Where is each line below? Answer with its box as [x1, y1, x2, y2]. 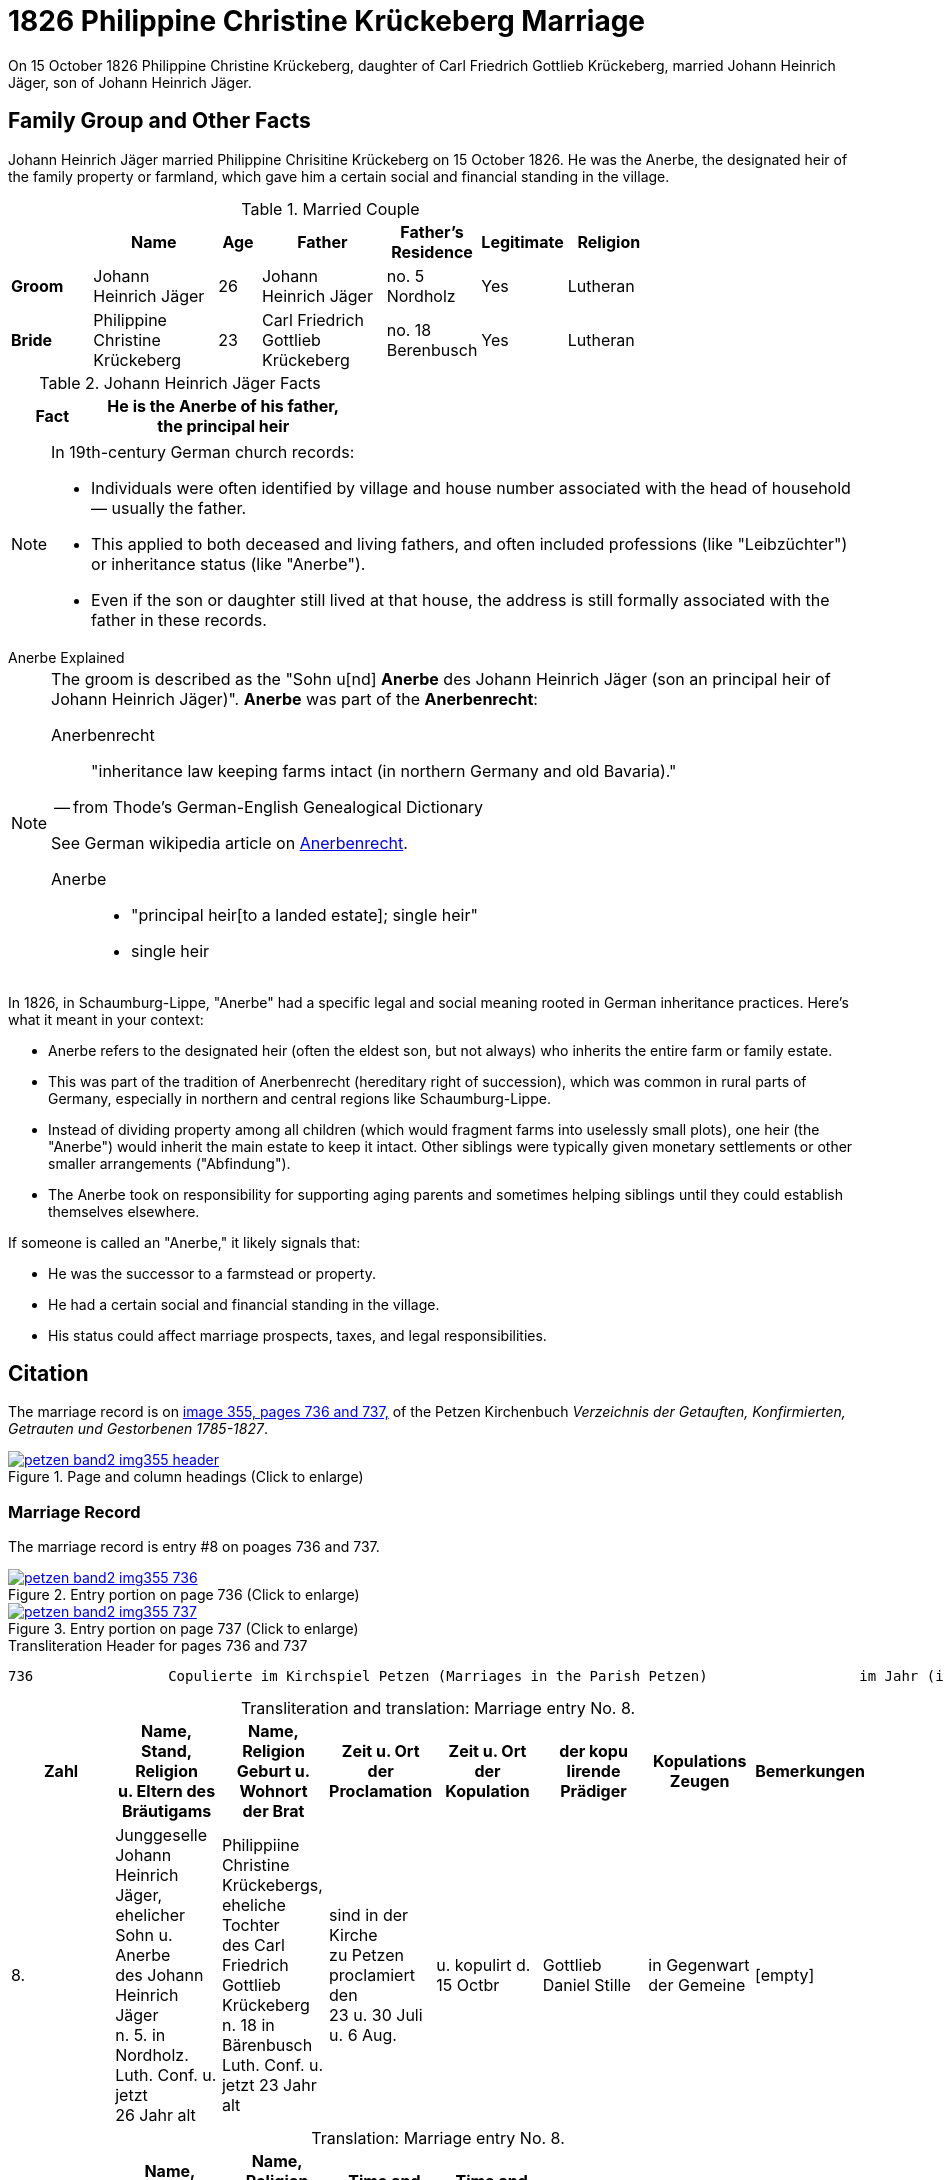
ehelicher [115, 1905, 186, 1926]
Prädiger [560, 1781, 627, 1802]
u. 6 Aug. [329, 2025, 397, 2046]
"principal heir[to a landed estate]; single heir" [131, 904, 478, 925]
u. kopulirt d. [436, 1955, 531, 1976]
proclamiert [329, 1965, 415, 1986]
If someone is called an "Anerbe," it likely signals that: [8, 1233, 361, 1251]
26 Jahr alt [115, 2105, 196, 2126]
